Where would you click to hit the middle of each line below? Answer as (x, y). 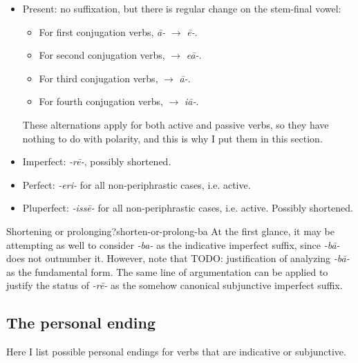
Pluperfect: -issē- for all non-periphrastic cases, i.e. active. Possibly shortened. (188, 208)
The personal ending (81, 323)
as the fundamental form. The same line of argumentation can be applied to (167, 271)
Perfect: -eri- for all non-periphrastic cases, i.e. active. (136, 184)
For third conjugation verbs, (98, 78)
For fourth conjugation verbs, (101, 101)
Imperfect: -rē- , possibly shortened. (97, 161)
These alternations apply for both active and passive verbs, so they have (176, 124)
